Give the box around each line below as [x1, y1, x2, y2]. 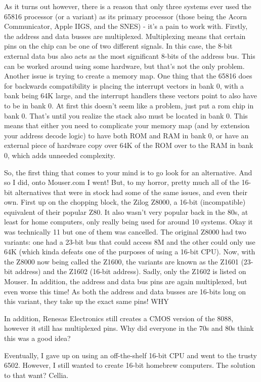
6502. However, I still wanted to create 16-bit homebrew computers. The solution [4, 360, 255, 370]
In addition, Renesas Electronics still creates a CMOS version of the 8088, [4, 313, 234, 323]
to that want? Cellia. [4, 369, 69, 380]
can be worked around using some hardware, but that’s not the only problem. [4, 60, 245, 71]
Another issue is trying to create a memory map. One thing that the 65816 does [4, 70, 252, 81]
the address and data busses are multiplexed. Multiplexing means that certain [4, 30, 246, 41]
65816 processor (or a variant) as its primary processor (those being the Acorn [4, 11, 247, 21]
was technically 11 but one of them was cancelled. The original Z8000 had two [4, 226, 246, 237]
